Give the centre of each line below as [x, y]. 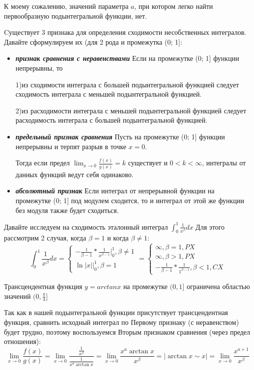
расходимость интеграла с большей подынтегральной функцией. [112, 120]
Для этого [210, 226]
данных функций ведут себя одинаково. [74, 174]
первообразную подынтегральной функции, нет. [76, 15]
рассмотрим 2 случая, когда [45, 238]
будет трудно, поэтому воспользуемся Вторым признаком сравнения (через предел [127, 331]
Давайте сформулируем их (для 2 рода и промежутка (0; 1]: [93, 41]
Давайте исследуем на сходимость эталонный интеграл [86, 226]
